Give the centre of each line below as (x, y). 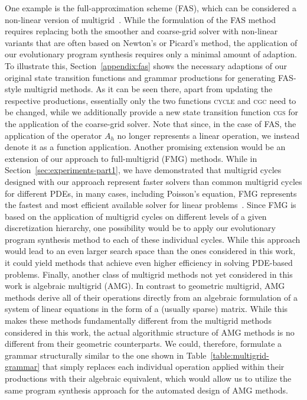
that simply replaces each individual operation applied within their (163, 367)
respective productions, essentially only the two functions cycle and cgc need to (151, 100)
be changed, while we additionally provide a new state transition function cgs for (151, 112)
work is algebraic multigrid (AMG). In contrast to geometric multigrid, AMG (145, 286)
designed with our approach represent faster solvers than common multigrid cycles (153, 181)
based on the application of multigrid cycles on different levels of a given (136, 216)
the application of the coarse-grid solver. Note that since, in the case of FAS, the (151, 123)
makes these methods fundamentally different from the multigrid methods (138, 321)
